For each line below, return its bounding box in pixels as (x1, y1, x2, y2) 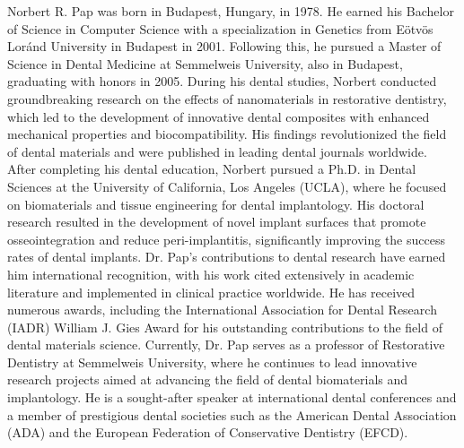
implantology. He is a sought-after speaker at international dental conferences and (7, 388, 457, 407)
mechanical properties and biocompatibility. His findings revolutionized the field (7, 125, 447, 143)
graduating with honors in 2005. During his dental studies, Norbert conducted (7, 72, 437, 90)
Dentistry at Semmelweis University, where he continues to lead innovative (7, 352, 417, 371)
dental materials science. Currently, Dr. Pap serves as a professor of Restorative (7, 335, 445, 354)
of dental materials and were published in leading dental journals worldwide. (7, 142, 427, 160)
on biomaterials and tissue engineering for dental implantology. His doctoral (7, 194, 425, 213)
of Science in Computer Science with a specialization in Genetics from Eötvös (7, 19, 433, 38)
